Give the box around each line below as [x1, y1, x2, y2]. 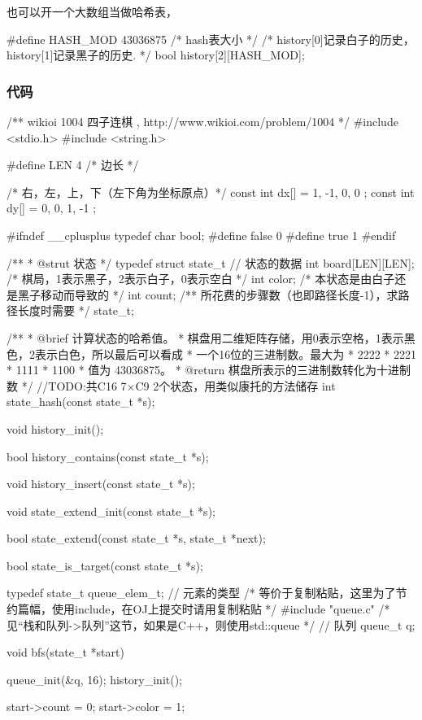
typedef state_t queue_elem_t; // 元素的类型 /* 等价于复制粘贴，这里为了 [7, 584, 396, 601]
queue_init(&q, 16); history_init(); [7, 670, 183, 687]
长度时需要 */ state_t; [17, 302, 134, 319]
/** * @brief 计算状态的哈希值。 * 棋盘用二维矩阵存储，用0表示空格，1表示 [7, 329, 404, 346]
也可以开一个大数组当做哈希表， [7, 3, 177, 20]
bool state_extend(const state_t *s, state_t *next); [7, 530, 266, 547]
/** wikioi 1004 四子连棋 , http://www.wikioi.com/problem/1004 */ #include [7, 113, 398, 129]
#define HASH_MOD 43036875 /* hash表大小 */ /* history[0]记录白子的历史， [7, 30, 415, 47]
